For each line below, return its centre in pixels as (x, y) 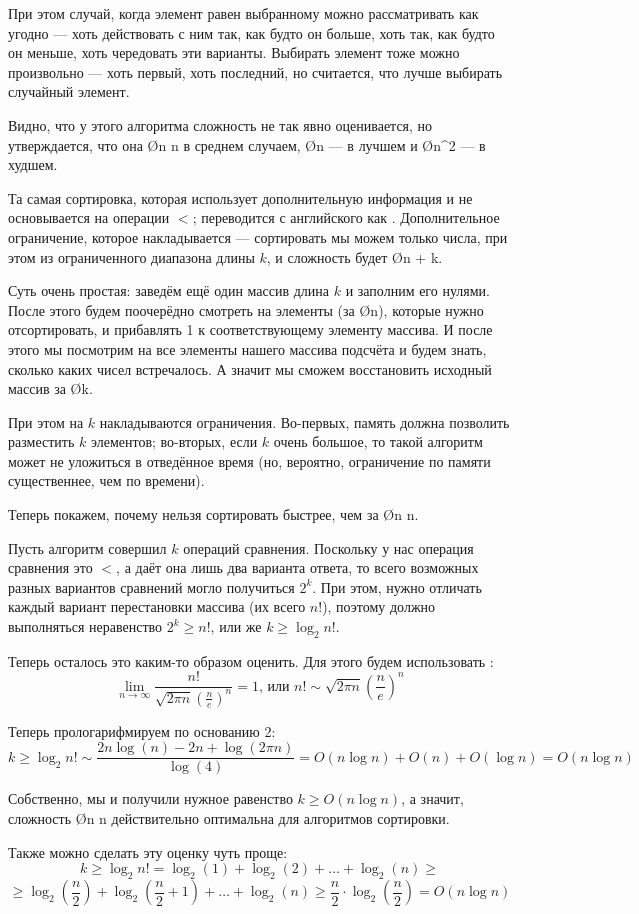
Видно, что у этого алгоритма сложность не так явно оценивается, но (220, 124)
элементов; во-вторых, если (174, 441)
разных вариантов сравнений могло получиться (151, 586)
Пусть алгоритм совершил (87, 547)
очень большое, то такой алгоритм (378, 441)
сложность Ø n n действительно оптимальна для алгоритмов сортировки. (229, 818)
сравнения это (50, 567)
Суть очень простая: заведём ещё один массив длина (169, 290)
